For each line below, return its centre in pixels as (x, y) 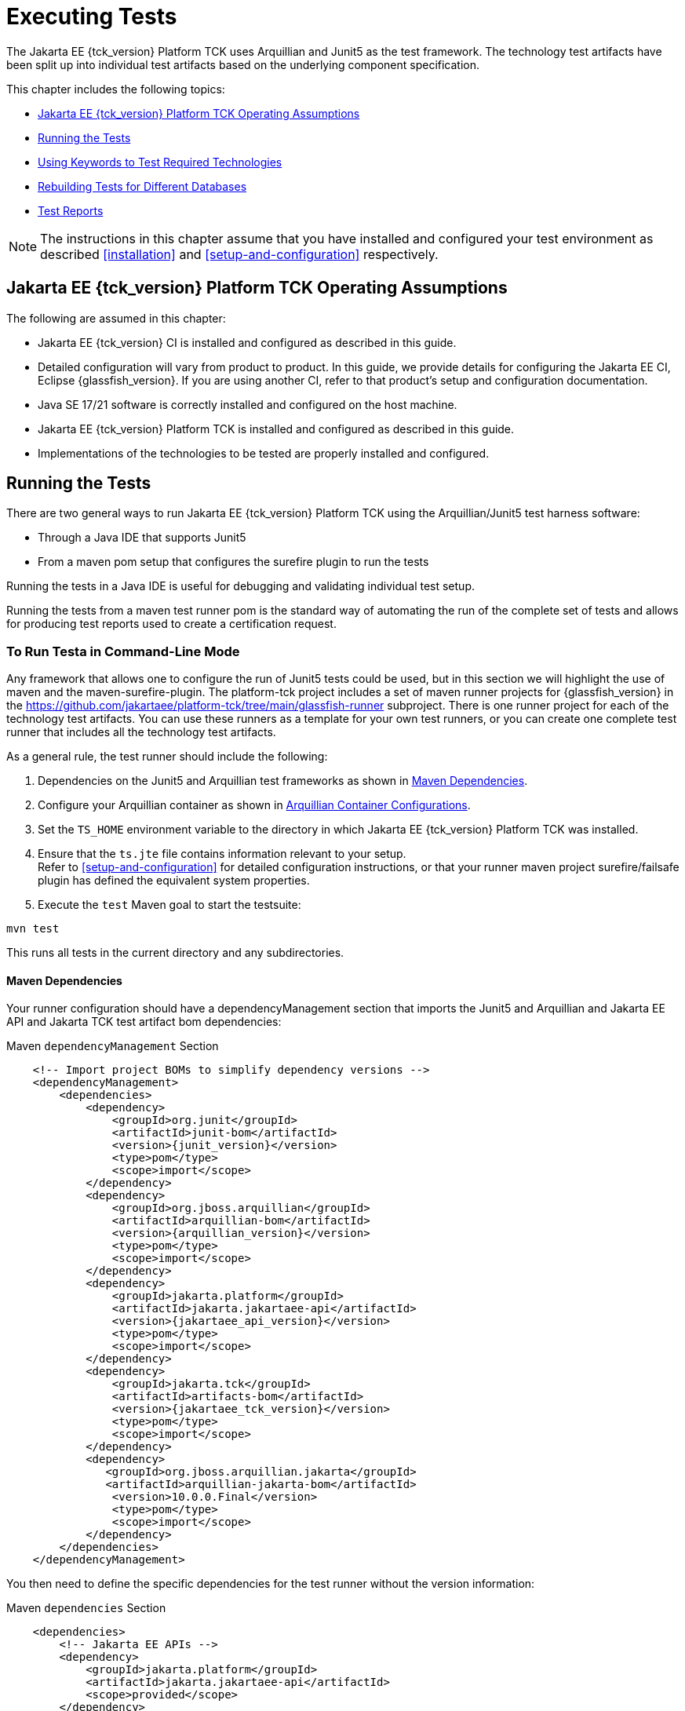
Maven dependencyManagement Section (113, 1046)
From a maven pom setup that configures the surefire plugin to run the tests (233, 562)
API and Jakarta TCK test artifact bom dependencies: (144, 1022)
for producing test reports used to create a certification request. (171, 624)
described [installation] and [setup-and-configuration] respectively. (239, 254)
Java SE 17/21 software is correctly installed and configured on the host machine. (248, 404)
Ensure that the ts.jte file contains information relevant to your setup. (222, 854)
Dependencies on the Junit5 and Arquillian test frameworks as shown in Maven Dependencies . (283, 781)
